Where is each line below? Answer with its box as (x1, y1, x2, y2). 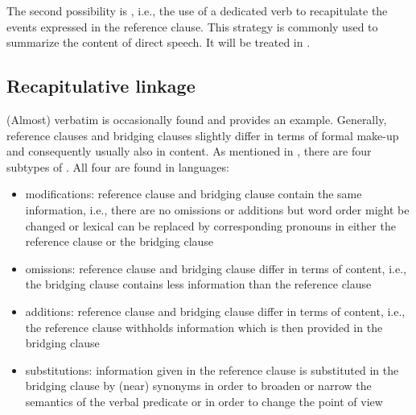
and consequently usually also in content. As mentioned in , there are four (6, 143, 372, 160)
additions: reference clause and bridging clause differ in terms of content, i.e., (25, 302, 406, 319)
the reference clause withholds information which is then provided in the (25, 318, 383, 335)
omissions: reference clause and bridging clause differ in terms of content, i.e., (25, 259, 406, 276)
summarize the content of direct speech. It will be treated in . (6, 34, 311, 51)
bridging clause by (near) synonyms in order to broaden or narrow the (25, 377, 372, 394)
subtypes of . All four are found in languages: (6, 158, 229, 175)
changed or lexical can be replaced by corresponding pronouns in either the (25, 217, 396, 234)
